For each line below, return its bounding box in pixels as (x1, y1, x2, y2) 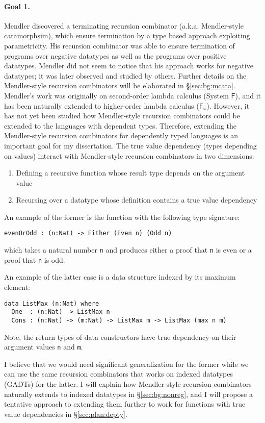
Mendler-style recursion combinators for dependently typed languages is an (4, 130, 238, 141)
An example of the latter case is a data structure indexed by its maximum (4, 271, 236, 282)
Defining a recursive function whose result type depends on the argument (16, 167, 245, 178)
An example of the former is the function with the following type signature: (4, 211, 240, 222)
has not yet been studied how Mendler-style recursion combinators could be (4, 110, 240, 121)
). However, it (206, 100, 250, 111)
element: (4, 282, 30, 292)
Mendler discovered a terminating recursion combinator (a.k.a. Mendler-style (4, 20, 244, 31)
